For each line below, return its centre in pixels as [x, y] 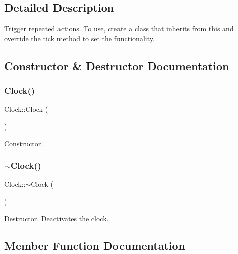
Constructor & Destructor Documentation [117, 65]
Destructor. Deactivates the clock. [56, 218]
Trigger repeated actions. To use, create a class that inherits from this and [119, 28]
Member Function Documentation [95, 245]
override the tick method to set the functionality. [79, 38]
